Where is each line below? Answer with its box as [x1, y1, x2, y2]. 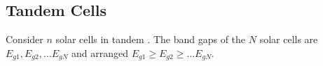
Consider [6, 32, 43, 47]
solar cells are [259, 32, 318, 47]
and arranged [71, 45, 128, 60]
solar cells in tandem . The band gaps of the [55, 32, 246, 47]
